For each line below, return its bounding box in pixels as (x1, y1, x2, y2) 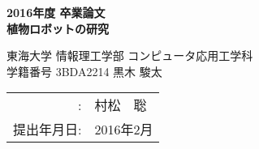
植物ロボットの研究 (6, 19, 109, 36)
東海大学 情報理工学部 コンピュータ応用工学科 (6, 47, 253, 64)
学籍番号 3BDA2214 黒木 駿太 (6, 62, 162, 79)
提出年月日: (13, 120, 82, 139)
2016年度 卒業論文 (6, 4, 106, 20)
